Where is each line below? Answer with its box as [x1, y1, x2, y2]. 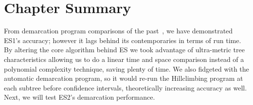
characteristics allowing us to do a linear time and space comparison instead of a [4, 54, 244, 64]
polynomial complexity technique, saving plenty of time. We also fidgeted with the [4, 63, 249, 74]
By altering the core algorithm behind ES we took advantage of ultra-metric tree [4, 45, 245, 55]
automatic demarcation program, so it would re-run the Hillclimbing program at [4, 73, 243, 83]
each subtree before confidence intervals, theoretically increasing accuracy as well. [4, 82, 247, 92]
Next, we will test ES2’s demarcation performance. [4, 92, 155, 102]
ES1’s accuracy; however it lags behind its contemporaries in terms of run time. [4, 35, 241, 45]
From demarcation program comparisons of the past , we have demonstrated [4, 26, 233, 36]
